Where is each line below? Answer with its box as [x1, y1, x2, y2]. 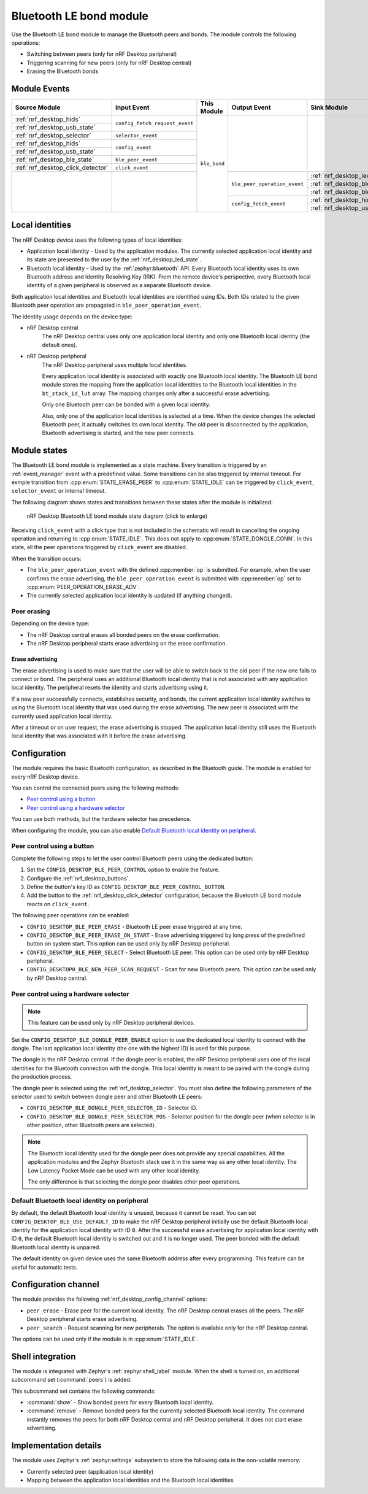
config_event [115, 144, 151, 151]
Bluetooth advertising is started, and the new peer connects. [42, 429, 195, 437]
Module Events [11, 83, 70, 94]
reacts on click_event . [26, 900, 90, 907]
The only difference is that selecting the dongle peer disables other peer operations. [28, 1178, 241, 1185]
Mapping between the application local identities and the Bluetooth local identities [26, 1476, 234, 1484]
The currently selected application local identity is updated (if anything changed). [26, 592, 232, 599]
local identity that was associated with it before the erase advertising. [11, 732, 187, 739]
